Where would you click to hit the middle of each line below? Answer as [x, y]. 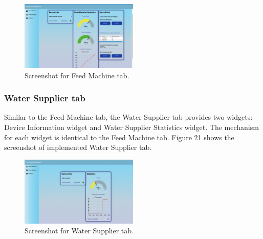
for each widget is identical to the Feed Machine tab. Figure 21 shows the [119, 137]
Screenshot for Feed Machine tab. [77, 75]
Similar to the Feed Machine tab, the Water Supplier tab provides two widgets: [128, 117]
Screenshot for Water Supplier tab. [79, 231]
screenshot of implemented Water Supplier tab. [78, 147]
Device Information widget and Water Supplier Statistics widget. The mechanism [131, 127]
